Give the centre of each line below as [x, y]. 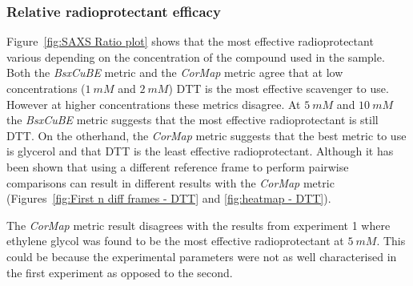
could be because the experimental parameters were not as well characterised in [202, 256]
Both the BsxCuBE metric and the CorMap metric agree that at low [175, 73]
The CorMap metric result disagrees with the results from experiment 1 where [198, 225]
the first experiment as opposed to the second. [120, 272]
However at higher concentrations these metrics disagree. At [154, 104]
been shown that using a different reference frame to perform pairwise [178, 166]
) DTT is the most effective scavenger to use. [279, 88]
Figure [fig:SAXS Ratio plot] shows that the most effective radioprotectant [190, 41]
